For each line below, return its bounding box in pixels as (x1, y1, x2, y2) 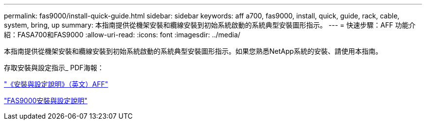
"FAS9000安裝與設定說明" (4, 96, 88, 105)
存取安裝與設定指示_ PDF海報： (4, 63, 104, 72)
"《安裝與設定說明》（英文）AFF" (4, 80, 108, 88)
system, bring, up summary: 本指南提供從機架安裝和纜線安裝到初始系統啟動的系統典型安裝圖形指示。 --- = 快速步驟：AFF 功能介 (4, 21, 416, 29)
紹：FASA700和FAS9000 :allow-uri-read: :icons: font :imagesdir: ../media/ (4, 31, 241, 39)
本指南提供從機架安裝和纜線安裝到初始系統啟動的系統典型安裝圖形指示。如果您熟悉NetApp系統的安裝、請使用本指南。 (4, 47, 383, 55)
